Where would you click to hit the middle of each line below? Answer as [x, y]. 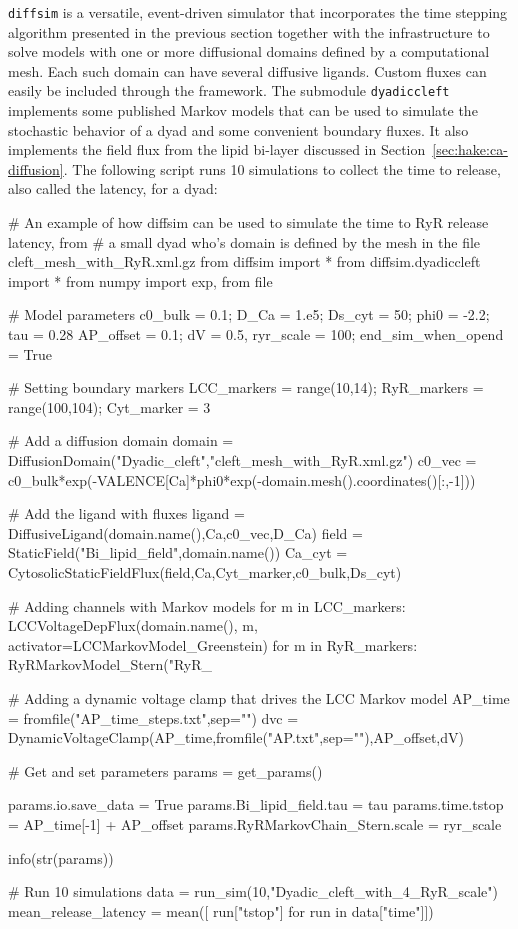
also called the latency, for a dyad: [113, 188]
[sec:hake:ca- [470, 149]
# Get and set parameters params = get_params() [165, 770]
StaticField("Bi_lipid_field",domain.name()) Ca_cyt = [178, 552]
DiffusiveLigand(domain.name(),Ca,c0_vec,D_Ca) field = [185, 532]
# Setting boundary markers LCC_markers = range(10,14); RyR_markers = [246, 387]
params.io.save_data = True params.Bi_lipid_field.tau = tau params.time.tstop [256, 804]
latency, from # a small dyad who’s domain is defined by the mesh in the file [244, 241]
